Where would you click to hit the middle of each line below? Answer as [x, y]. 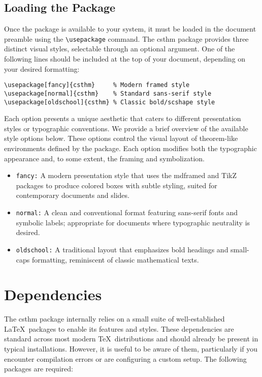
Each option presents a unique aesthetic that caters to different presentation [123, 118]
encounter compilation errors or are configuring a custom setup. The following [125, 358]
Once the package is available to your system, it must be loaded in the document [130, 29]
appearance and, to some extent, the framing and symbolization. [104, 158]
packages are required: [39, 369]
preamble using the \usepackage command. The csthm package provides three [126, 38]
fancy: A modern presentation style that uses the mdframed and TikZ [126, 175]
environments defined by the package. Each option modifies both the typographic [130, 148]
